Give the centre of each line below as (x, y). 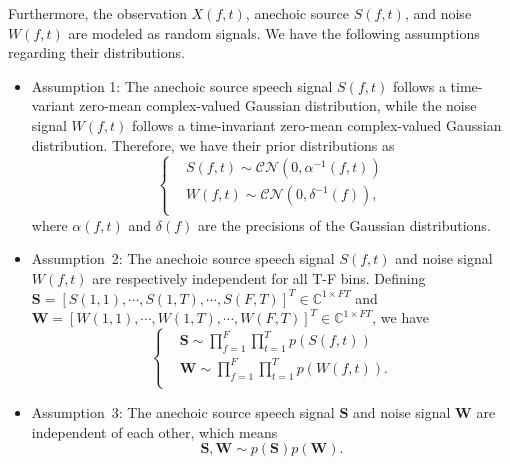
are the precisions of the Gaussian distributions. (344, 224)
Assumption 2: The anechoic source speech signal (183, 258)
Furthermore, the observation (97, 13)
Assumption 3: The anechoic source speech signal (183, 411)
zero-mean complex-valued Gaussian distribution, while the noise (278, 105)
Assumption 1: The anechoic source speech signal (182, 85)
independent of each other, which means (154, 431)
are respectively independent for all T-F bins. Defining (259, 277)
